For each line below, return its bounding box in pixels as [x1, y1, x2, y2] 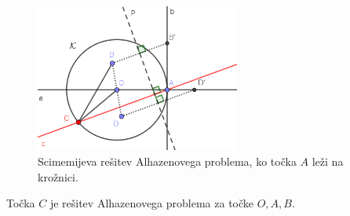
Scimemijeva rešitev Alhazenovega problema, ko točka [38, 153, 297, 169]
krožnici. [38, 168, 78, 185]
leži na [312, 153, 344, 169]
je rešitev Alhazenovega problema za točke [49, 195, 254, 211]
